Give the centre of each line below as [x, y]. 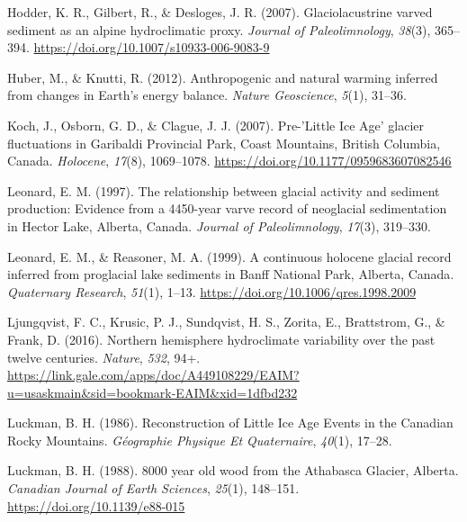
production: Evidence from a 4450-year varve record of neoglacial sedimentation [227, 208]
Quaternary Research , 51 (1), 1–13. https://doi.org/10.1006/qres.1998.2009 [212, 291]
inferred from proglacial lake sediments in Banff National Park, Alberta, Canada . [231, 274]
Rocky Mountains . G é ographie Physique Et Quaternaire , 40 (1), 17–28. [200, 440]
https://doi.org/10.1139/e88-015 [96, 505]
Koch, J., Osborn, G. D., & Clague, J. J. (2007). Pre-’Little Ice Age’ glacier [216, 125]
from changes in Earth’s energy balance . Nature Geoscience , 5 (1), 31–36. [207, 95]
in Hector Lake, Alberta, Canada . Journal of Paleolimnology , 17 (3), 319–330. [219, 225]
